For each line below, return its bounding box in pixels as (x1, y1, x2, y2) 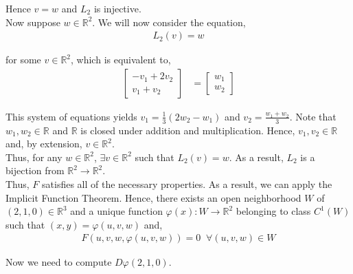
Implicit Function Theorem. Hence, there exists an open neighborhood (5, 190, 301, 204)
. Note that (289, 109, 337, 123)
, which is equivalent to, (71, 52, 171, 67)
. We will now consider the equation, (92, 14, 246, 29)
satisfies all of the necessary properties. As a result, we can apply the (42, 177, 332, 191)
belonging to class (236, 204, 311, 218)
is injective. (93, 1, 141, 15)
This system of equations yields (5, 109, 137, 123)
